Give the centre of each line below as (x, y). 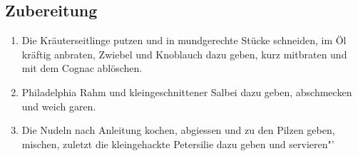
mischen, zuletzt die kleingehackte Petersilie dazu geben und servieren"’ (178, 144)
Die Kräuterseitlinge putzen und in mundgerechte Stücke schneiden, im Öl (184, 40)
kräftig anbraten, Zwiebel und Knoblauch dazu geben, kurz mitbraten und (184, 54)
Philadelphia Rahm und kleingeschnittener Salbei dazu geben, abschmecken (187, 92)
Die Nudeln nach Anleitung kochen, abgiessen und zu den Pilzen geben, (178, 130)
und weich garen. (59, 106)
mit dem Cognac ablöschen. (82, 68)
